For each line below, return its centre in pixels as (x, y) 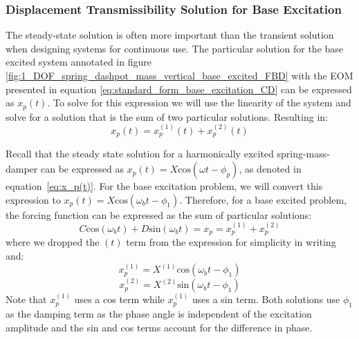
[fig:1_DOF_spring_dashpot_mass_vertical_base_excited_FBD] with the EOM (179, 75)
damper (22, 169)
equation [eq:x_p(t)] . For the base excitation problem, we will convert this (164, 186)
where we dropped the (53, 242)
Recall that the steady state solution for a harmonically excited (140, 154)
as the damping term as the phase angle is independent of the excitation (159, 314)
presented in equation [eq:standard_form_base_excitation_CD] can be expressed (179, 89)
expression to (33, 199)
